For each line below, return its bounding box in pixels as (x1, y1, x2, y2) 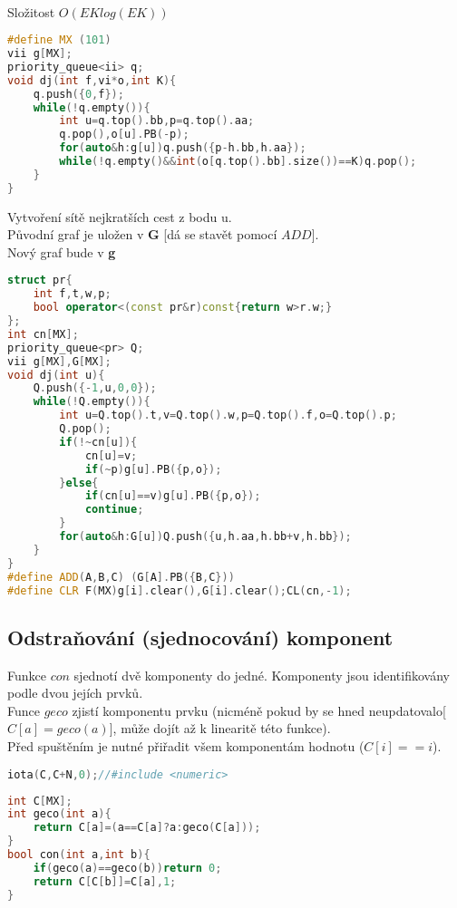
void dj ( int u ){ (7, 368, 105, 382)
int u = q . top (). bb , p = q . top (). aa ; (59, 114, 255, 128)
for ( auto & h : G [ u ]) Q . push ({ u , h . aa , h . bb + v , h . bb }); (59, 530, 352, 544)
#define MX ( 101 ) (7, 34, 112, 47)
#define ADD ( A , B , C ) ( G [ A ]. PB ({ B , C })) (7, 570, 235, 584)
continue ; (84, 503, 144, 517)
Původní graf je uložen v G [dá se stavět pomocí (7, 225, 277, 244)
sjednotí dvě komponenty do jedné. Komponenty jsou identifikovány (73, 665, 450, 684)
